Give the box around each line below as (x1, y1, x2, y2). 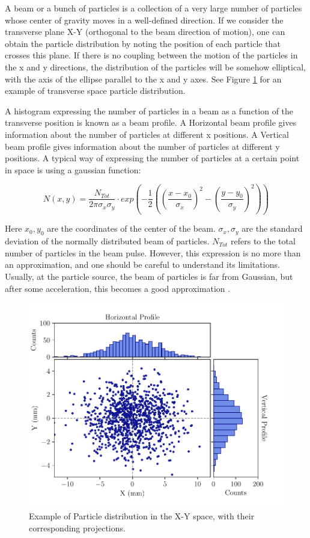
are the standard (242, 222, 303, 235)
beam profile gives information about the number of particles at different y (5, 140, 280, 152)
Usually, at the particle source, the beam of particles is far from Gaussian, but (5, 270, 293, 283)
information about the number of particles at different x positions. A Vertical (5, 128, 289, 140)
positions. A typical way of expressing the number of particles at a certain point (5, 152, 300, 164)
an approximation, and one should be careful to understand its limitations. (5, 258, 280, 271)
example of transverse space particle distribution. (5, 84, 186, 97)
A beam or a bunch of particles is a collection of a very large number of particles (5, 2, 302, 14)
